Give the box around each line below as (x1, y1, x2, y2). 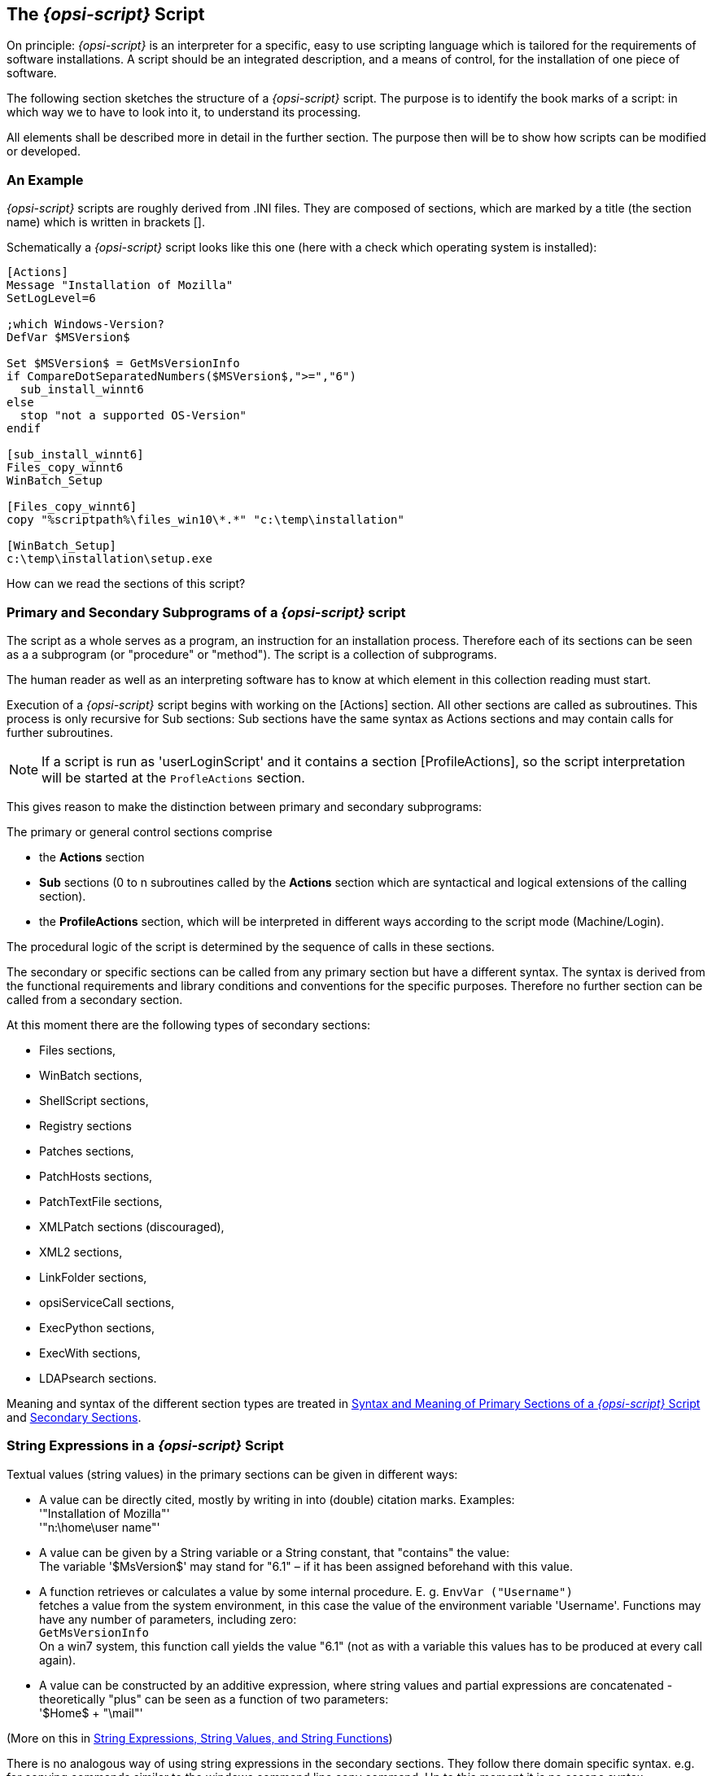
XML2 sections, (39, 1244, 123, 1259)
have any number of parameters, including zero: (39, 1612, 297, 1626)
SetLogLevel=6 (7, 292, 96, 305)
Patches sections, (39, 1143, 134, 1158)
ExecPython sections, (39, 1320, 155, 1335)
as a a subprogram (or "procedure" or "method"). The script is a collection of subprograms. (7, 647, 497, 661)
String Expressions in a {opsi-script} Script (7, 1437, 284, 1454)
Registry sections (39, 1118, 132, 1133)
